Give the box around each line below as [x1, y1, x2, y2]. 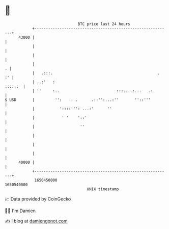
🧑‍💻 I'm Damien [5, 208, 36, 214]
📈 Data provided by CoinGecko [5, 196, 71, 202]
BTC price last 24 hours [77, 21, 130, 27]
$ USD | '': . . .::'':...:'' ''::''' [5, 97, 151, 103]
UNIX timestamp [87, 186, 119, 192]
